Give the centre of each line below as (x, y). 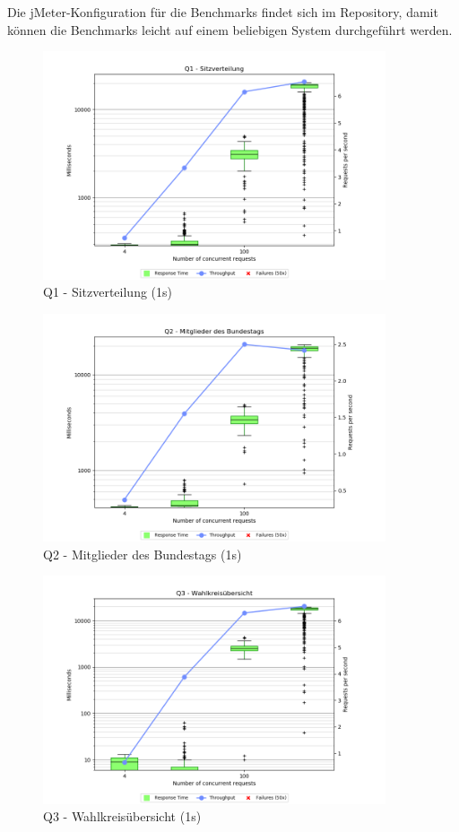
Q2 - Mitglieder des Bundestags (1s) (143, 554)
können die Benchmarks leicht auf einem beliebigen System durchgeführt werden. (230, 29)
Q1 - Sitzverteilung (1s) (108, 292)
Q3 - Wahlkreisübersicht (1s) (122, 816)
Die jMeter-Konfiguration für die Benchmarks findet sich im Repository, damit (223, 12)
